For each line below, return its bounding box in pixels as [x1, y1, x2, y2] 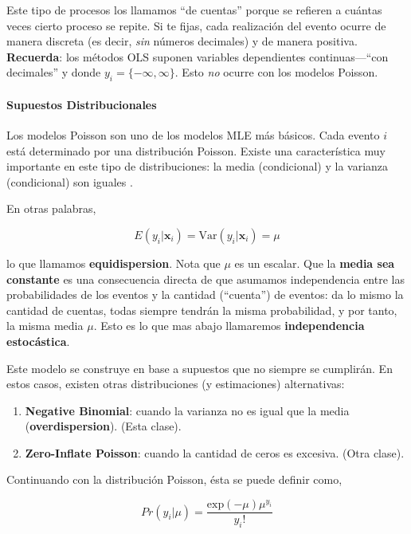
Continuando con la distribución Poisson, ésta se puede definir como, [6, 471, 342, 488]
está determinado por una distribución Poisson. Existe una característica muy [6, 142, 386, 159]
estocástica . [6, 332, 70, 349]
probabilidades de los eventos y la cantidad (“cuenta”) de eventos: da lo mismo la [6, 286, 404, 303]
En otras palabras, [6, 200, 96, 217]
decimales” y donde [6, 64, 101, 80]
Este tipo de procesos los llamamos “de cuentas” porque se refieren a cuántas [6, 2, 382, 18]
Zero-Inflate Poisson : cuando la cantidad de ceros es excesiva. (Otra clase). [25, 444, 405, 461]
